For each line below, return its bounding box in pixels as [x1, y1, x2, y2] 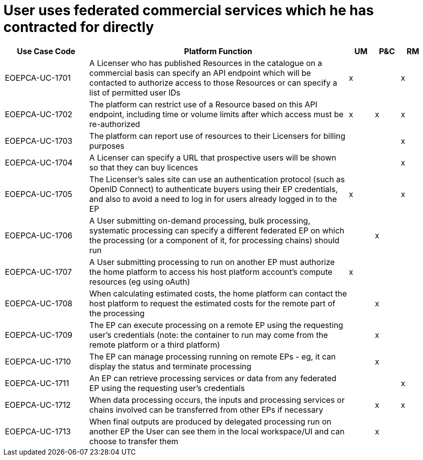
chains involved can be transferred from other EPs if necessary [89, 404, 323, 415]
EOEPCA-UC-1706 [5, 230, 73, 240]
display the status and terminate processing [89, 361, 251, 371]
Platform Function [184, 46, 252, 56]
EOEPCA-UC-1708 [5, 298, 73, 308]
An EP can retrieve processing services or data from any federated [89, 373, 336, 383]
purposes [89, 140, 124, 151]
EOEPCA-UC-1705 [5, 189, 72, 199]
